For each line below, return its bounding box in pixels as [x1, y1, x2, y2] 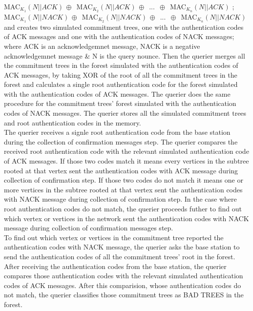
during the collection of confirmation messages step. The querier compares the [4, 136, 238, 146]
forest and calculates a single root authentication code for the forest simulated [4, 79, 238, 89]
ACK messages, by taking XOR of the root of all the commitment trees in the [4, 69, 237, 80]
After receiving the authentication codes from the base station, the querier [4, 261, 227, 271]
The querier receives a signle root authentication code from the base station [4, 127, 231, 137]
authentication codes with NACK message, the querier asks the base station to [4, 242, 240, 252]
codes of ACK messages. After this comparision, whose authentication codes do [4, 280, 241, 290]
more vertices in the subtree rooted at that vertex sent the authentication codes [4, 184, 243, 194]
